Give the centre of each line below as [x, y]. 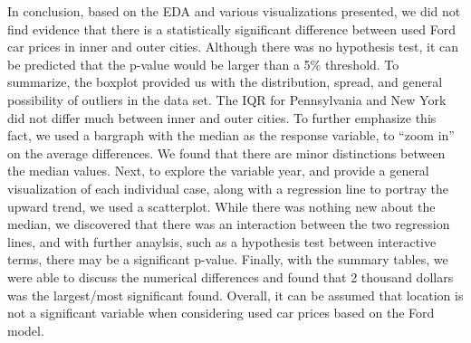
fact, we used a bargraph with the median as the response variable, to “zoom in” [231, 135]
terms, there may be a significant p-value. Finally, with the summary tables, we [228, 259]
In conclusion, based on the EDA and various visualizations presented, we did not [234, 11]
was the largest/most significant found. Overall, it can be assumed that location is [235, 295]
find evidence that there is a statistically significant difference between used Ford [231, 29]
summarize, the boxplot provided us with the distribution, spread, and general [225, 82]
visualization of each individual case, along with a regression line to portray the [228, 188]
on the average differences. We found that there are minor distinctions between [226, 152]
